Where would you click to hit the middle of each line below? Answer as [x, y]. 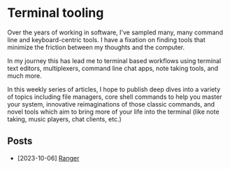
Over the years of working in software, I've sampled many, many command [115, 32]
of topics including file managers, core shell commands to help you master [115, 97]
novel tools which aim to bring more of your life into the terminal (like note [113, 111]
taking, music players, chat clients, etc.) [65, 119]
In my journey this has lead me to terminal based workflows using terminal [114, 60]
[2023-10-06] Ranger [48, 158]
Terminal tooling [56, 13]
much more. [24, 76]
